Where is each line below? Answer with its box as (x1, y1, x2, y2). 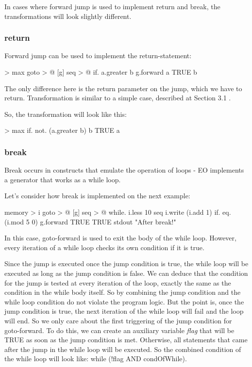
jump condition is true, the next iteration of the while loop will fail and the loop (4, 306, 244, 316)
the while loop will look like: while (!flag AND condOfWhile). (4, 353, 187, 364)
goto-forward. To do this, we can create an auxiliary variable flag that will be (4, 325, 235, 335)
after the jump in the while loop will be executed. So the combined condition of (4, 344, 241, 354)
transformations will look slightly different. (4, 11, 132, 21)
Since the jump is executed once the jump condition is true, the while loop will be (4, 258, 249, 269)
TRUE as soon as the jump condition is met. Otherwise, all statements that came (4, 335, 248, 345)
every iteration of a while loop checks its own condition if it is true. (4, 242, 204, 252)
